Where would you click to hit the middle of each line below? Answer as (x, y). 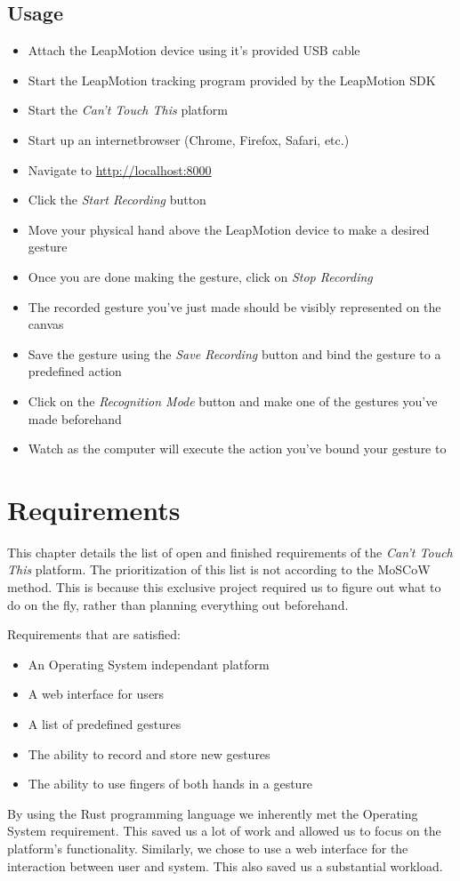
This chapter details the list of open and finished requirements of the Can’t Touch (230, 552)
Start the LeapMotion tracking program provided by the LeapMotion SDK (232, 80)
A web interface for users (96, 694)
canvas (46, 324)
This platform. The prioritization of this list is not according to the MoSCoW (219, 569)
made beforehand (75, 418)
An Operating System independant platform (149, 664)
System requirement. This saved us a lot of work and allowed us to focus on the (224, 831)
